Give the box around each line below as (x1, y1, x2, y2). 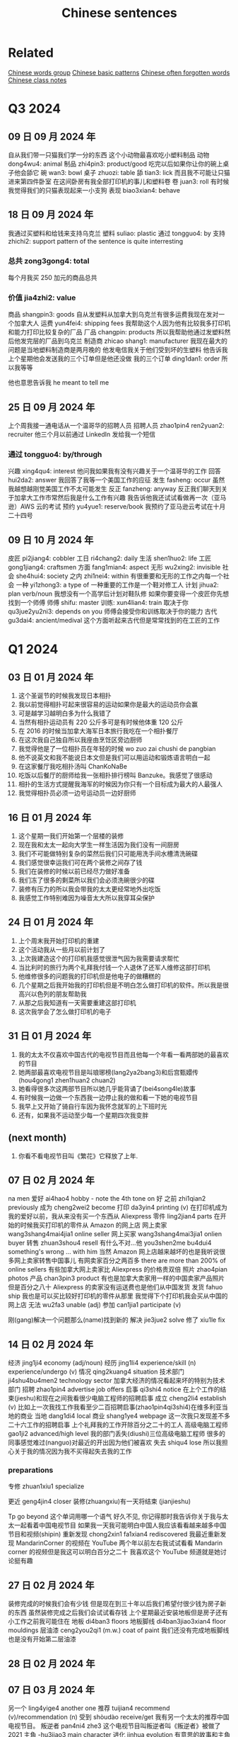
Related (8, 45, 54, 61)
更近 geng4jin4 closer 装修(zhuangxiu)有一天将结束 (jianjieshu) (8, 1497, 191, 1506)
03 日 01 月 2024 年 (8, 671, 94, 683)
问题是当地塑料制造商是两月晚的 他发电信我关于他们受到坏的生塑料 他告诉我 (8, 346, 228, 354)
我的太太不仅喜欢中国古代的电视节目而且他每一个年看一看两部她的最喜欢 (18, 1050, 229, 1058)
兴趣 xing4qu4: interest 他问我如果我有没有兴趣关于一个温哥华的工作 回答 (8, 467, 222, 475)
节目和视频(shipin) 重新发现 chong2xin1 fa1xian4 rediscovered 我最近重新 (8, 1530, 221, 1539)
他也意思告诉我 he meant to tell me (8, 378, 109, 387)
